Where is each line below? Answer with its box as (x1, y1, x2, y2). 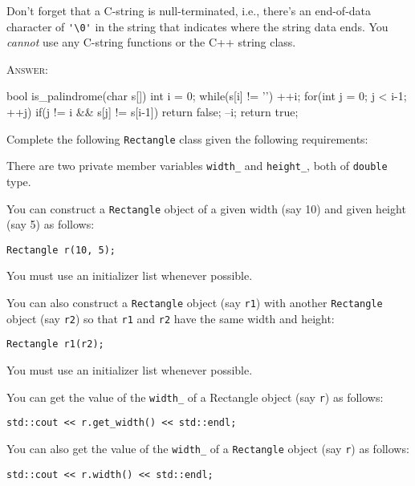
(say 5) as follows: (6, 216, 95, 233)
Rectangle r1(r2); (6, 338, 104, 350)
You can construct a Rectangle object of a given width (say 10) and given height (6, 200, 406, 217)
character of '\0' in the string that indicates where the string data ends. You (6, 18, 389, 34)
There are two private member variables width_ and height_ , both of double (6, 157, 388, 174)
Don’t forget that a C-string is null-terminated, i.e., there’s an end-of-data (6, 2, 372, 18)
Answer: (6, 60, 48, 77)
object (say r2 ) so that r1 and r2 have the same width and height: (6, 310, 335, 326)
